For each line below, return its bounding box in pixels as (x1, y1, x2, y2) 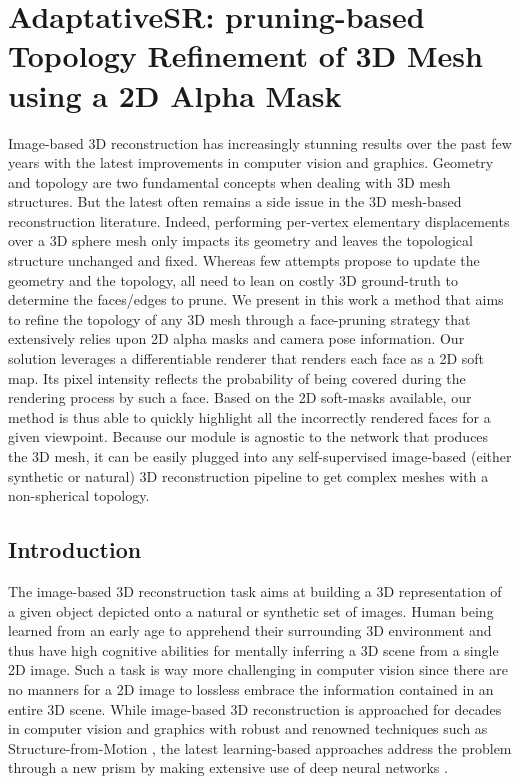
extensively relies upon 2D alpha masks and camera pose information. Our (8, 328, 465, 349)
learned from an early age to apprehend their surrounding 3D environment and (8, 620, 492, 641)
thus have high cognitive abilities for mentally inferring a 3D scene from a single (8, 639, 499, 660)
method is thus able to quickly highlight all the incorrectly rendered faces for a (8, 406, 491, 427)
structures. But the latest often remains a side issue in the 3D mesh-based (8, 191, 462, 212)
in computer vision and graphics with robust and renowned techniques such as (8, 718, 488, 739)
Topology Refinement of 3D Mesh (8, 35, 483, 76)
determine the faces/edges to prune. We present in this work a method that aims (8, 289, 504, 310)
